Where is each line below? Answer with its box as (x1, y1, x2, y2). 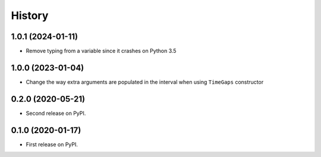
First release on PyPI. (26, 140, 78, 148)
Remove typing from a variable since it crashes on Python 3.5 (26, 48, 177, 55)
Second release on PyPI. (26, 109, 86, 117)
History (11, 9, 49, 22)
